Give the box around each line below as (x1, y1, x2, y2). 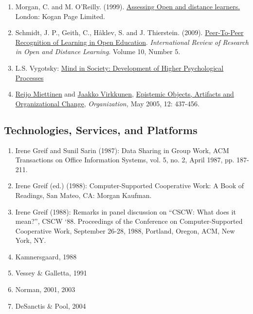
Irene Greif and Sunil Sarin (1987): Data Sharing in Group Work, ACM (15, 145, 229, 155)
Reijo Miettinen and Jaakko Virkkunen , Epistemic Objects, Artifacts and (15, 89, 234, 99)
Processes (15, 72, 44, 82)
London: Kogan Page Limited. (15, 11, 105, 21)
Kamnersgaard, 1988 (15, 251, 77, 261)
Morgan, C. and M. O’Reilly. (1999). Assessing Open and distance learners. (15, 1, 240, 11)
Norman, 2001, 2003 (15, 284, 75, 294)
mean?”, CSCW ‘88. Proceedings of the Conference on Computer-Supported (15, 216, 243, 226)
